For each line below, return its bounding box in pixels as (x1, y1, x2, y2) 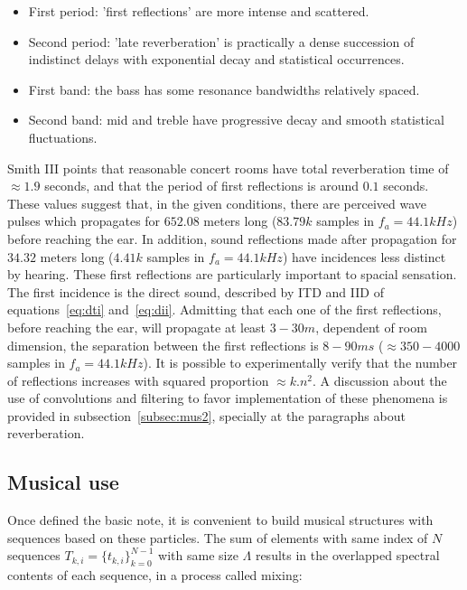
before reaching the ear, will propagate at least (7, 317, 266, 336)
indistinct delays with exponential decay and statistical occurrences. (28, 50, 405, 69)
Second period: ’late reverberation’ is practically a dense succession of (28, 32, 415, 51)
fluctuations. (28, 127, 98, 146)
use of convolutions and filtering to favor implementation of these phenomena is (7, 389, 448, 407)
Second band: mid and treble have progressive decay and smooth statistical (28, 110, 444, 129)
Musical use (7, 468, 119, 496)
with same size (158, 546, 238, 565)
